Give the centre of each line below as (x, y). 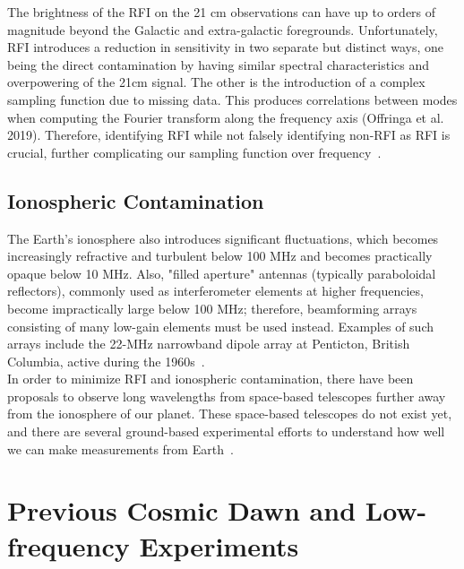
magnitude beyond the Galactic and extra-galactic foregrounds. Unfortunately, (223, 29)
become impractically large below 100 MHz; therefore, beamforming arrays (212, 308)
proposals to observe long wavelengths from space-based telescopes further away (227, 396)
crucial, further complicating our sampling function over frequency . (194, 152)
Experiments (219, 545)
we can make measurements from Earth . (120, 448)
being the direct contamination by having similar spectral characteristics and (219, 64)
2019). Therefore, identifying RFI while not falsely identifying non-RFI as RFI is (229, 135)
